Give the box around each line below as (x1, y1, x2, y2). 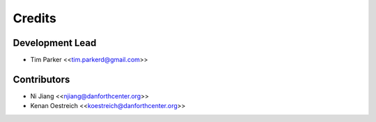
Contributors (13, 73, 70, 85)
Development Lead (13, 37, 97, 49)
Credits (13, 10, 57, 26)
